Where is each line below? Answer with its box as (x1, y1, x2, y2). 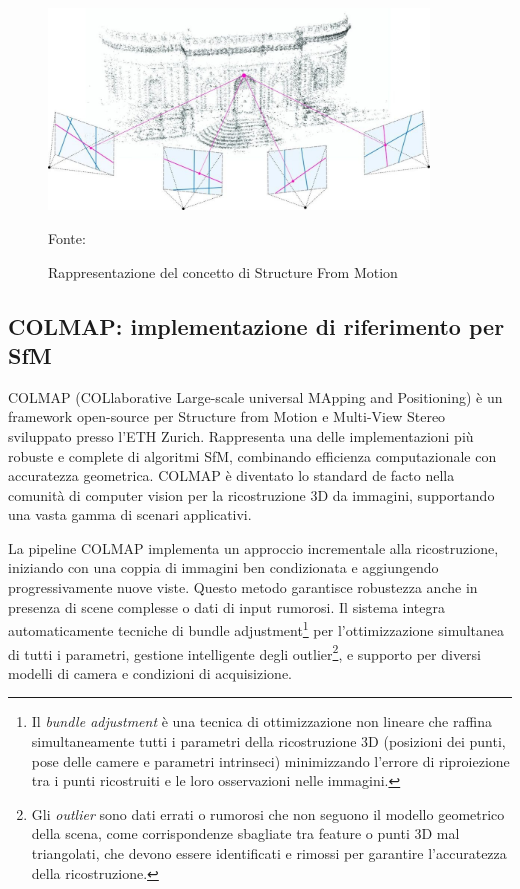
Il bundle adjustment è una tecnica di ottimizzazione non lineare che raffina (31, 711, 492, 732)
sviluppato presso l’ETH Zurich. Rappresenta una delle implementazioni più (8, 425, 474, 446)
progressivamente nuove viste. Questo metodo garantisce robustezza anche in (8, 577, 478, 598)
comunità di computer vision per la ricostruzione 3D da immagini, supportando (8, 484, 495, 505)
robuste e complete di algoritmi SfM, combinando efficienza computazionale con (8, 445, 497, 466)
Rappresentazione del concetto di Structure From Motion (48, 261, 398, 282)
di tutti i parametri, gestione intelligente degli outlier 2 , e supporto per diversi (8, 640, 482, 664)
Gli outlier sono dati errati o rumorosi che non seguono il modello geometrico (31, 803, 505, 824)
